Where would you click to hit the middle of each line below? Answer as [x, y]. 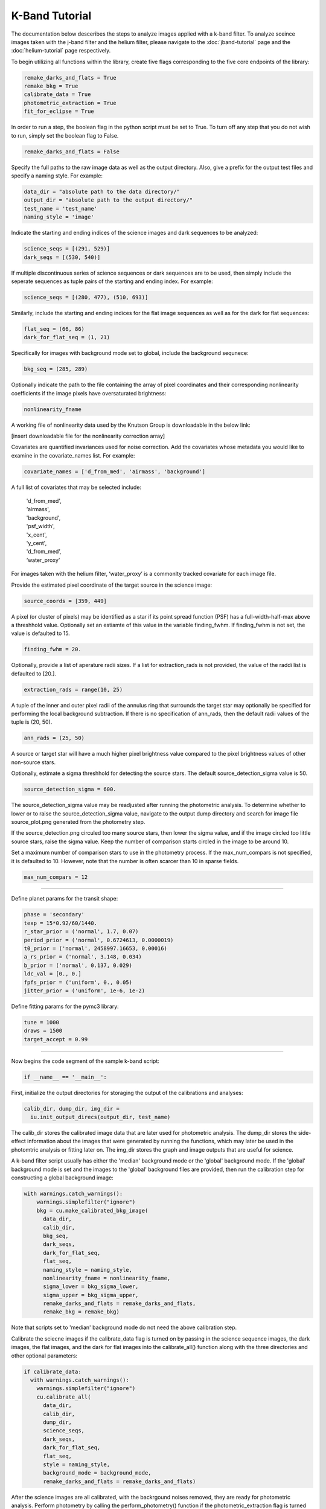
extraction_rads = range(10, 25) [73, 689]
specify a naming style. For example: [57, 176]
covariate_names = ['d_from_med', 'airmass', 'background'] [115, 471]
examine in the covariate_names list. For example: [73, 455]
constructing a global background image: [62, 1178]
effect [19, 1141]
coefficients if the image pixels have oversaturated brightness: [89, 393]
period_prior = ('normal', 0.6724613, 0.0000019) [99, 940]
